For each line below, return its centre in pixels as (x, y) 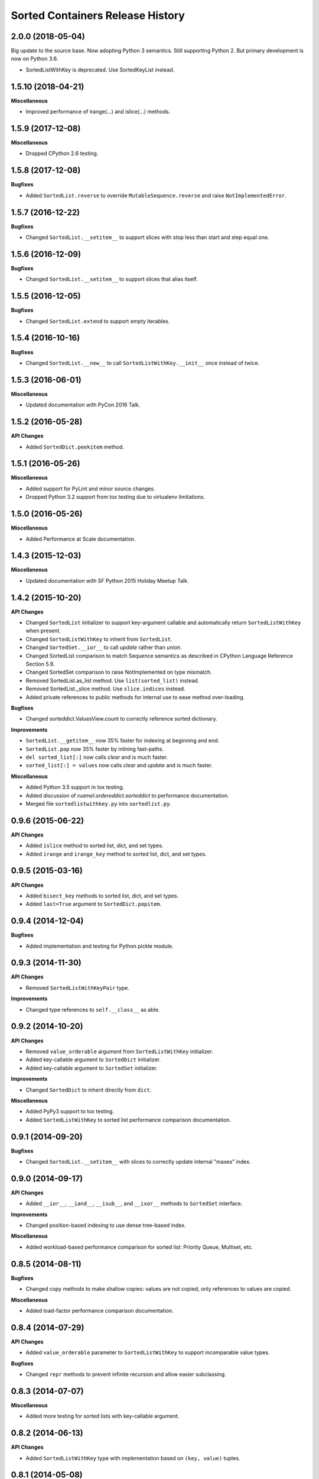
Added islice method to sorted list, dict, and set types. (95, 845)
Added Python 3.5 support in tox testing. (75, 787)
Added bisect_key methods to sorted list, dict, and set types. (102, 896)
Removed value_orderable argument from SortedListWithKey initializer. (119, 1051)
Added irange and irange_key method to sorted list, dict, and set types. (116, 854)
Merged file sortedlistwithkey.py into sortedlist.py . (98, 803)
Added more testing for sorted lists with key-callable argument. (102, 1416)
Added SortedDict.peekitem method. (75, 447)
